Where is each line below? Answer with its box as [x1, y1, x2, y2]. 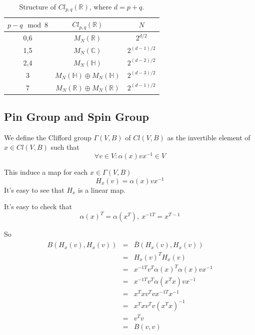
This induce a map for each [4, 167, 88, 177]
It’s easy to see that [4, 184, 64, 195]
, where [89, 1, 112, 11]
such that [50, 142, 79, 152]
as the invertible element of [167, 132, 250, 142]
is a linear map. [78, 184, 126, 195]
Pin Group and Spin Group [4, 109, 149, 124]
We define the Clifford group [4, 132, 91, 142]
